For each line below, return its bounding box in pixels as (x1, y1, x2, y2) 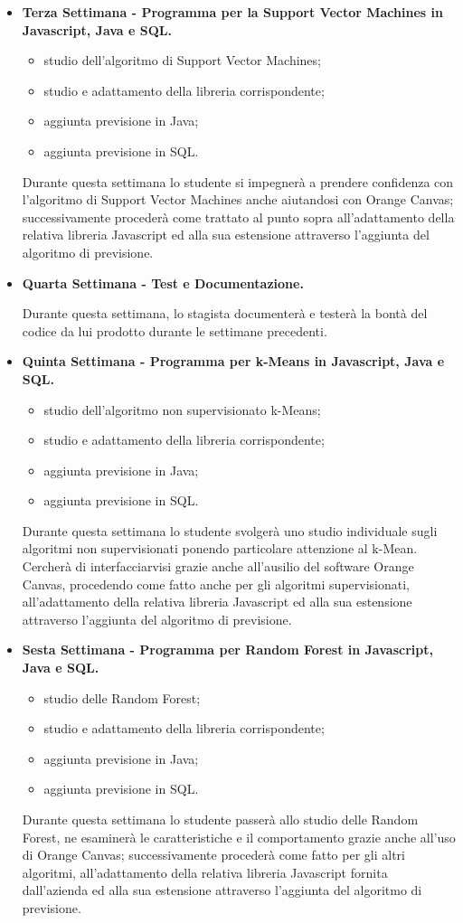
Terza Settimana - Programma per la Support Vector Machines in (22, 3, 443, 21)
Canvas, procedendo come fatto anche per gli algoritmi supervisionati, (22, 574, 410, 593)
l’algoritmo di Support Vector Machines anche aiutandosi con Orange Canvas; (22, 190, 454, 209)
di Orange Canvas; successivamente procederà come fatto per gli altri (22, 845, 405, 864)
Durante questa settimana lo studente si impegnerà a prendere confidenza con (22, 172, 454, 191)
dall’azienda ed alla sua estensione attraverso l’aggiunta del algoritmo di (22, 881, 422, 899)
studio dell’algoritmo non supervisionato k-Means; (43, 400, 321, 419)
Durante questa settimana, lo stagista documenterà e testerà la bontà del (22, 304, 428, 323)
